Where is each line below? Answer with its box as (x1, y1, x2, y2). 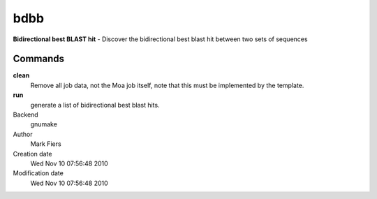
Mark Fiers (30, 140, 62, 148)
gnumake (30, 120, 57, 128)
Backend (13, 110, 38, 119)
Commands (13, 53, 65, 65)
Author (13, 130, 33, 138)
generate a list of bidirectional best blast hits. (30, 101, 160, 109)
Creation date (13, 149, 52, 158)
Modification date (13, 169, 64, 177)
